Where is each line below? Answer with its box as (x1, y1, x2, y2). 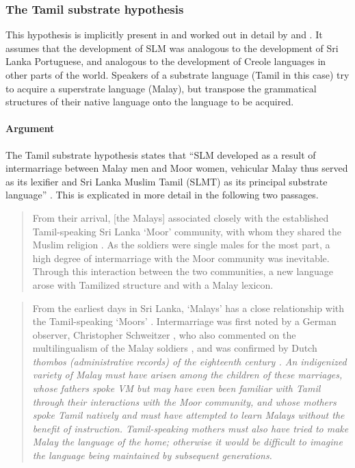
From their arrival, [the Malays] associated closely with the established (32, 210, 329, 224)
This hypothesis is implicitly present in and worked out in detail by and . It (5, 27, 323, 42)
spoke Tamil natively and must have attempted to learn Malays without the (32, 408, 345, 422)
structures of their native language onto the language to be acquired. (5, 94, 294, 109)
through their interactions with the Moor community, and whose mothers (32, 394, 337, 408)
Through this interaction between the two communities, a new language (32, 264, 334, 278)
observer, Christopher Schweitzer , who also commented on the (32, 327, 296, 341)
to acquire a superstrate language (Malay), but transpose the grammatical (5, 81, 317, 95)
